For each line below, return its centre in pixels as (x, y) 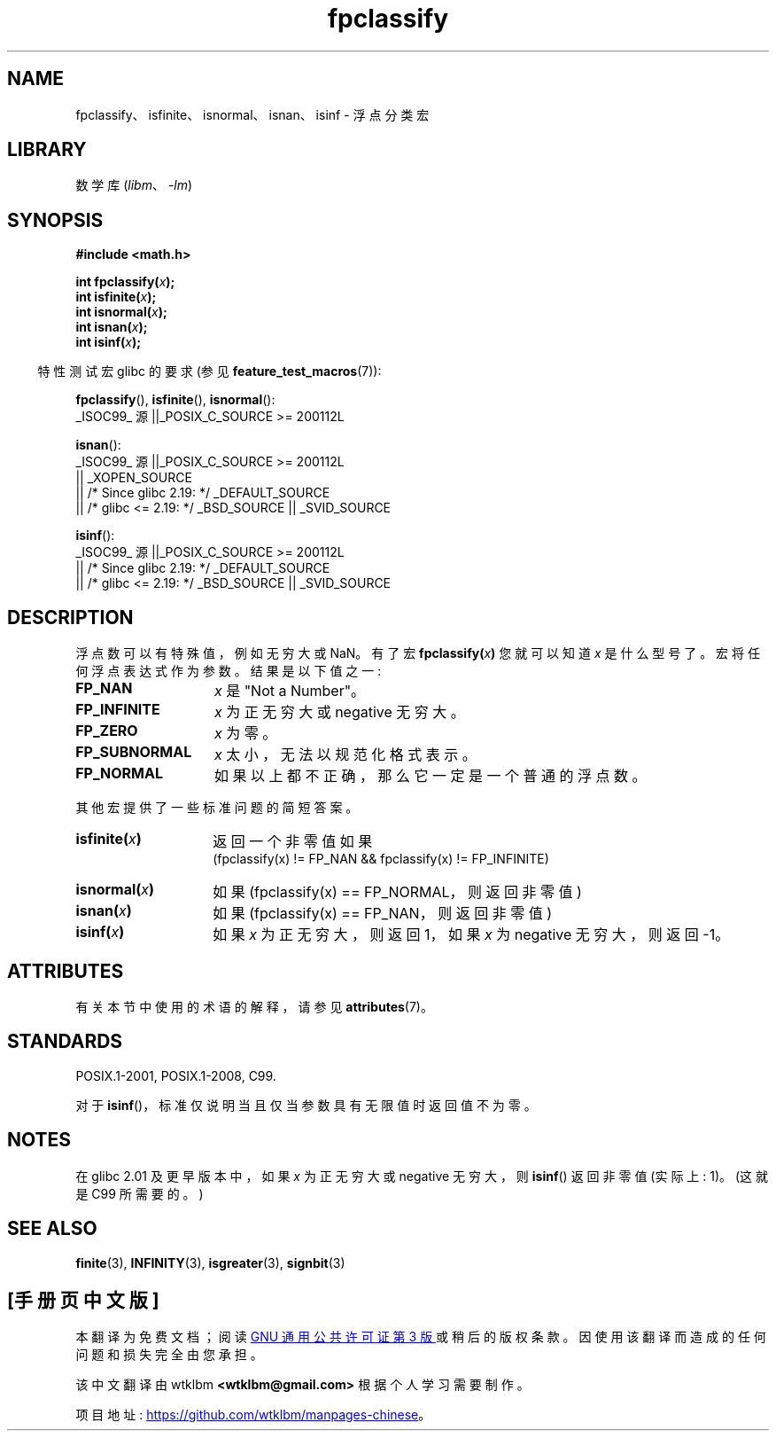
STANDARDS (65, 1042)
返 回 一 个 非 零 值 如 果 (293, 842)
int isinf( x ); (109, 342)
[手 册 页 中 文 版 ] (83, 1300)
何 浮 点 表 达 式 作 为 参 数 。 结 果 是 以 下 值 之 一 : (229, 671)
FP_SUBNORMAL (134, 752)
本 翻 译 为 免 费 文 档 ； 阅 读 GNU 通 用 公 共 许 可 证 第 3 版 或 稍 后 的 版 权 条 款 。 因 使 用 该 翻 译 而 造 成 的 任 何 (421, 1337)
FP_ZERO (107, 731)
